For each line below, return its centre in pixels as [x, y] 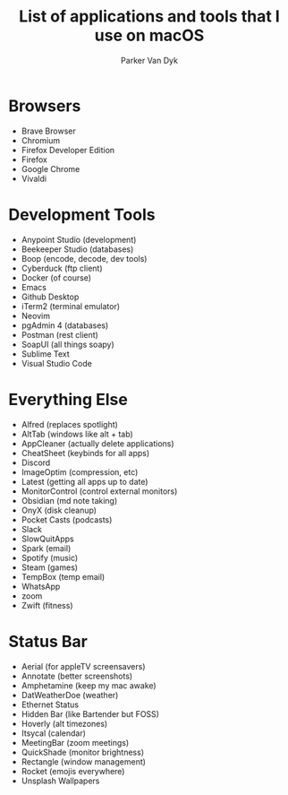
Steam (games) [49, 567]
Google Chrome [51, 169]
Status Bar [48, 641]
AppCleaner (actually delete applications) [98, 443]
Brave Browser [49, 131]
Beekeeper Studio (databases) [77, 249]
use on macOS [149, 35]
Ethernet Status [50, 704]
